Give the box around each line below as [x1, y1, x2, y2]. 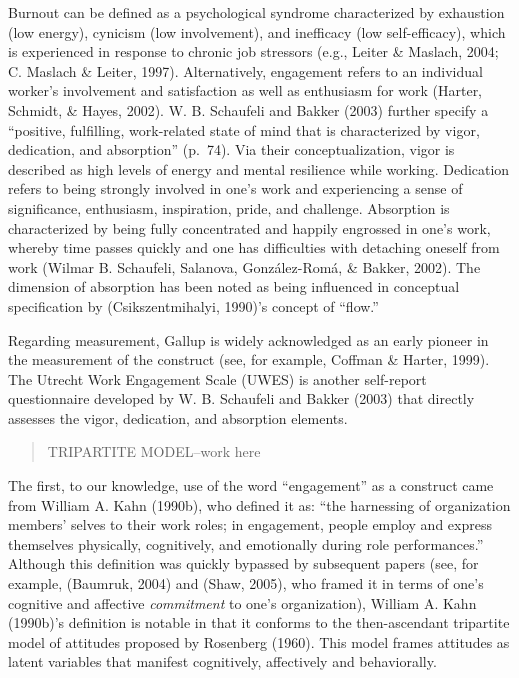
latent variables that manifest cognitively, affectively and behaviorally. [8, 651, 437, 672]
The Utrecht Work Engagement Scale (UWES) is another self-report [8, 368, 427, 389]
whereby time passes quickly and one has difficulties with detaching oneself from [8, 237, 500, 258]
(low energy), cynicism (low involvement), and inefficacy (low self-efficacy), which [8, 21, 506, 42]
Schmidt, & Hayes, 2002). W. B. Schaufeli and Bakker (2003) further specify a [8, 99, 489, 120]
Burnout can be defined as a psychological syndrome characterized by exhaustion [8, 2, 505, 22]
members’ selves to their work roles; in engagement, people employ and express [8, 514, 492, 535]
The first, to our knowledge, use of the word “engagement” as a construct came [8, 475, 494, 496]
